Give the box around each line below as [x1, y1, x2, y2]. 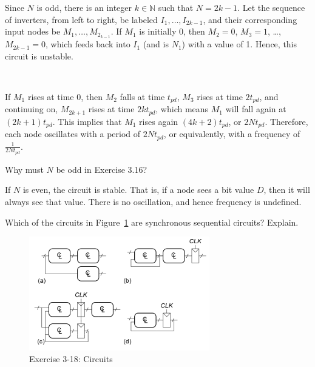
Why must [5, 163, 44, 175]
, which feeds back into [46, 38, 130, 50]
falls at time [120, 90, 165, 103]
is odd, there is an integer [36, 1, 132, 13]
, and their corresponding [203, 13, 297, 25]
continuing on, [5, 103, 58, 115]
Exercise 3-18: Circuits [29, 352, 113, 365]
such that [158, 1, 194, 13]
